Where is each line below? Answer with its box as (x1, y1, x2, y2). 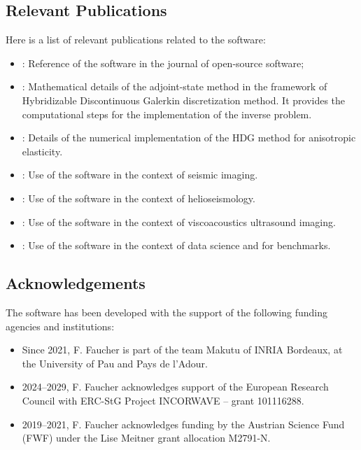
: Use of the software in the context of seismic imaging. (22, 167, 258, 182)
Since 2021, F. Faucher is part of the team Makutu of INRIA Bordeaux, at (22, 342, 343, 357)
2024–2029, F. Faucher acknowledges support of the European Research (22, 379, 329, 394)
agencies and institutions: (6, 318, 115, 333)
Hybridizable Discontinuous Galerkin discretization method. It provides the (22, 92, 346, 107)
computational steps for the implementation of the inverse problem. (22, 106, 312, 121)
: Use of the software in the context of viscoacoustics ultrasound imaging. (22, 214, 336, 229)
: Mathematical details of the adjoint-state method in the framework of (22, 79, 327, 94)
